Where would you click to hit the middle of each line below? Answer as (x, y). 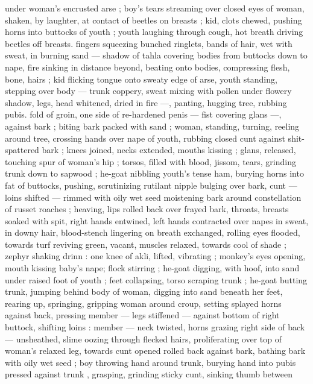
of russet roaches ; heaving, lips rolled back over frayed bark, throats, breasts (147, 209)
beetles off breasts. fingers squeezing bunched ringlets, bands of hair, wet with (149, 43)
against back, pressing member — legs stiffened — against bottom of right (142, 315)
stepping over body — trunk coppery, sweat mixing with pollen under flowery (148, 91)
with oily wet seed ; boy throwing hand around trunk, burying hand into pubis (150, 362)
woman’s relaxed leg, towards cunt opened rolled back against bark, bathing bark (155, 351)
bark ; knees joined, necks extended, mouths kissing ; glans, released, (169, 150)
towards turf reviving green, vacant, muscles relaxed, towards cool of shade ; (146, 244)
